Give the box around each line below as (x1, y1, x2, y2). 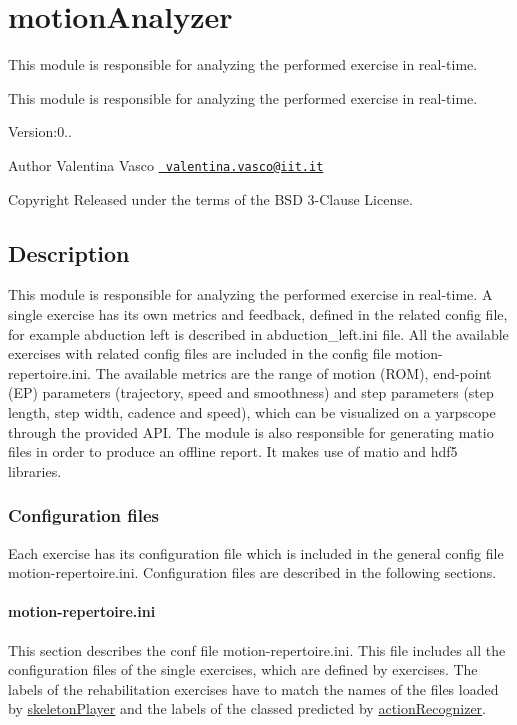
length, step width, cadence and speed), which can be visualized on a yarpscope (8, 401, 496, 422)
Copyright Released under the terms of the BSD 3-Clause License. (8, 188, 413, 209)
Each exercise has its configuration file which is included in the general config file (8, 542, 504, 563)
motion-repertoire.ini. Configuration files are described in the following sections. (8, 562, 497, 583)
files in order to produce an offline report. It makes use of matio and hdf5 (8, 441, 458, 462)
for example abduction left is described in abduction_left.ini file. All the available (8, 323, 509, 344)
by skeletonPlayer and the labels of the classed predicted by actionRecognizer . (8, 698, 486, 719)
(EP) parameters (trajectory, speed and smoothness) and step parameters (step (8, 382, 494, 403)
